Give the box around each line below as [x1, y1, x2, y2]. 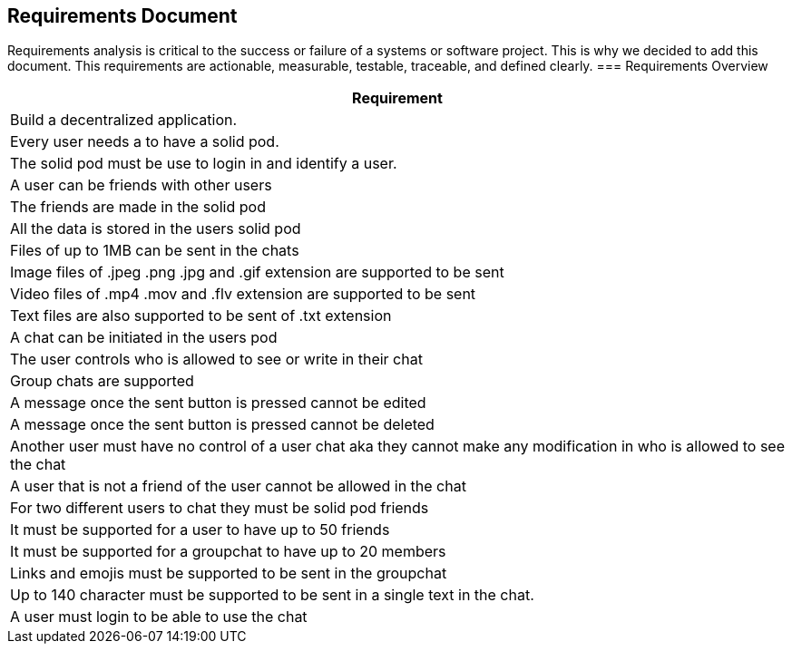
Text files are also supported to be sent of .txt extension [10, 306, 392, 325]
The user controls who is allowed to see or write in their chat [10, 350, 423, 369]
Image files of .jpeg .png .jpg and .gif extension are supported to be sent [10, 263, 504, 282]
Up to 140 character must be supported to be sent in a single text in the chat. [10, 586, 534, 605]
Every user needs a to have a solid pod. [10, 132, 279, 151]
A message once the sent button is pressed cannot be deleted [10, 415, 435, 434]
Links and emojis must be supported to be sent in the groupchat [10, 564, 447, 583]
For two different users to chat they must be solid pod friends [10, 499, 429, 518]
